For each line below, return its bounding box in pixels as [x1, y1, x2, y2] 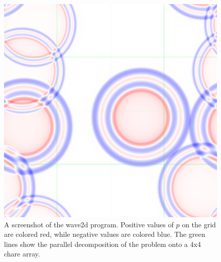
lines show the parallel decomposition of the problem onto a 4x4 [4, 238, 201, 249]
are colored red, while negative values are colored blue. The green [4, 229, 205, 239]
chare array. [4, 248, 40, 259]
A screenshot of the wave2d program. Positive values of [4, 219, 174, 229]
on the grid [182, 219, 216, 229]
